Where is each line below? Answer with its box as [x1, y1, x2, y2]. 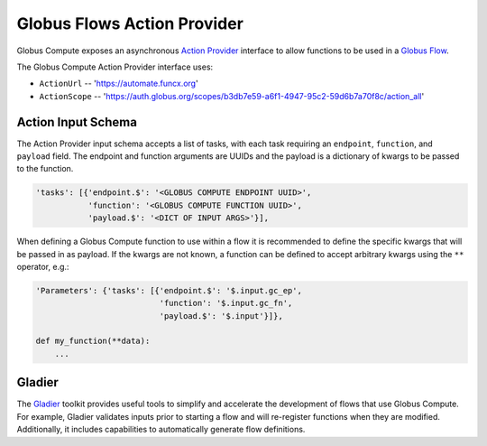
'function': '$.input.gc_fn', [159, 298, 293, 309]
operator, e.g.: [16, 261, 69, 272]
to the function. [16, 163, 74, 174]
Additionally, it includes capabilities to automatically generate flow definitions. [16, 424, 306, 435]
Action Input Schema [16, 114, 137, 130]
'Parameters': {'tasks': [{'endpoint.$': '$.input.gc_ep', [35, 285, 302, 295]
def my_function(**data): [35, 336, 151, 347]
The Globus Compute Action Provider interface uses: [16, 61, 214, 72]
